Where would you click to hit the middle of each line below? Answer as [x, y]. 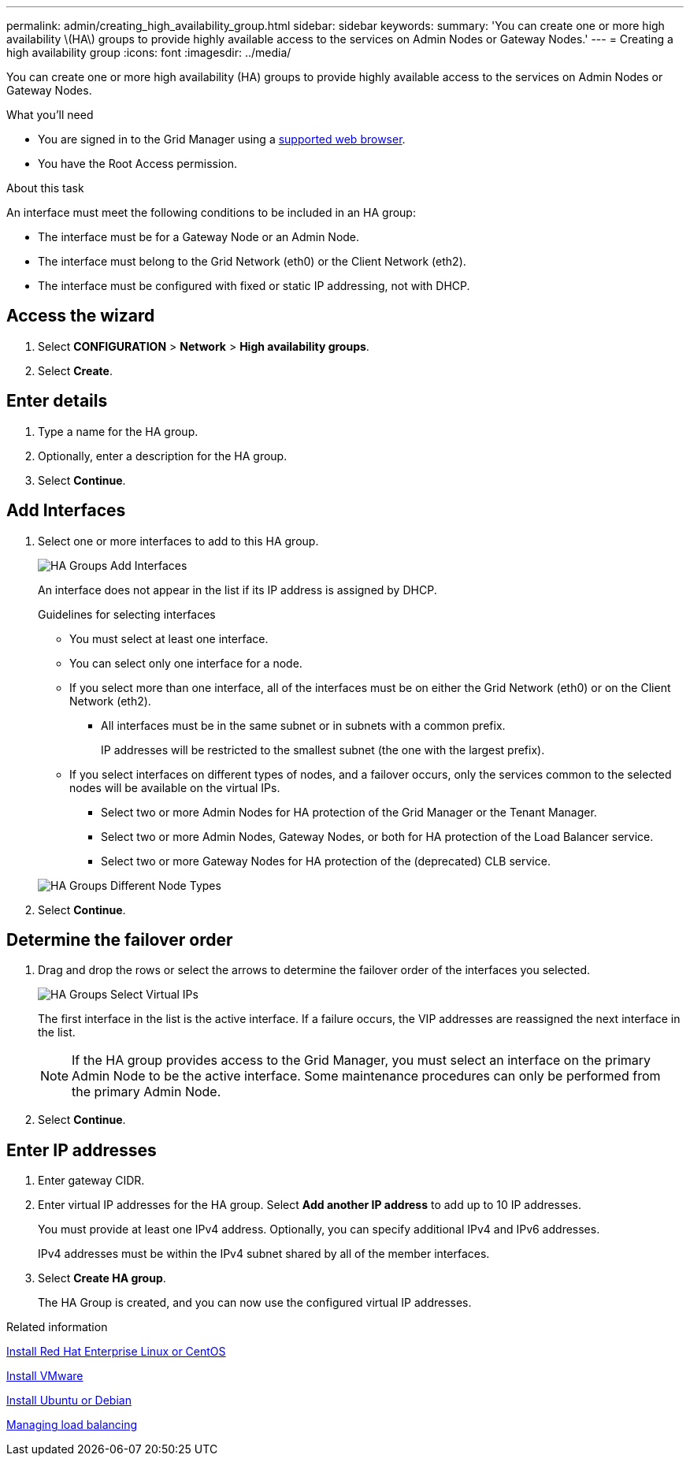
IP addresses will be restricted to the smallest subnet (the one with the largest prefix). [323, 750]
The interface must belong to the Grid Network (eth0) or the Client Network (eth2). [252, 261]
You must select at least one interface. [169, 638]
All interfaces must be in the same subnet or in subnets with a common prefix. [303, 725]
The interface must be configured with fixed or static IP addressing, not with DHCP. [254, 286]
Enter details [57, 401]
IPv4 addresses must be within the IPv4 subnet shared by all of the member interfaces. [264, 1254]
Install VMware [45, 1376]
